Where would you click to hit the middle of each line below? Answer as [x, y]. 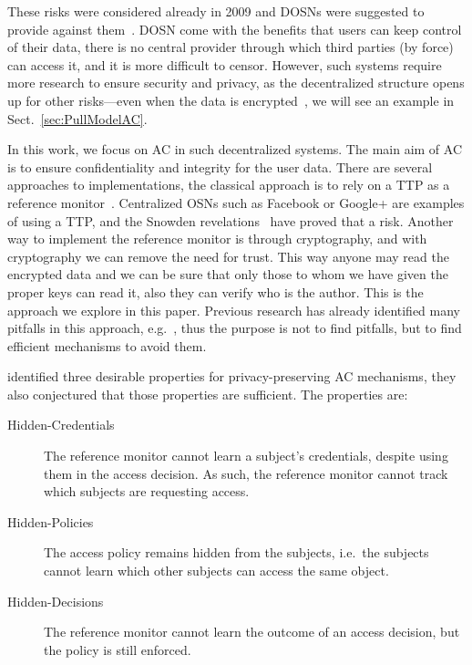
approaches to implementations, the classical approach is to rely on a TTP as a [229, 185]
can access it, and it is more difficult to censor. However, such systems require [225, 64]
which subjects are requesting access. [147, 491]
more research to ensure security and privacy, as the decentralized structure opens [236, 83]
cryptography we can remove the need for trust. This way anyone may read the [228, 256]
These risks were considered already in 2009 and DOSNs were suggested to [216, 11]
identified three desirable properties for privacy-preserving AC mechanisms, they [232, 376]
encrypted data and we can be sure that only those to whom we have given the [228, 274]
